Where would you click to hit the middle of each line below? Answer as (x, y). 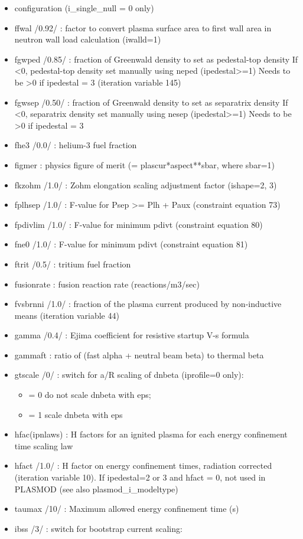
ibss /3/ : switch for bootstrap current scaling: (98, 528)
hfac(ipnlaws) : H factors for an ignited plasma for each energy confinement (151, 434)
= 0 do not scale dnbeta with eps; (90, 395)
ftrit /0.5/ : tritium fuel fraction (73, 264)
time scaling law (44, 445)
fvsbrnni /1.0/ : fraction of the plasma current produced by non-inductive (148, 304)
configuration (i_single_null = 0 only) (84, 8)
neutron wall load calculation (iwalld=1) (88, 39)
